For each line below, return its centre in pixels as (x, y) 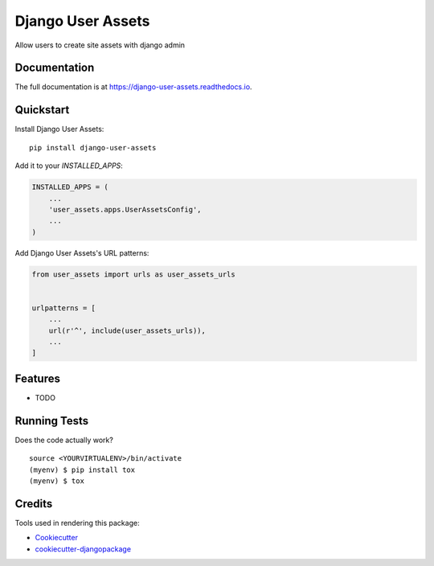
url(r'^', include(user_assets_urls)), (127, 330)
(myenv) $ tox (57, 481)
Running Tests (51, 421)
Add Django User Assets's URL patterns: (82, 252)
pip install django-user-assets (93, 148)
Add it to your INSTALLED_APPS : (69, 166)
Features (37, 378)
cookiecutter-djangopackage (83, 549)
